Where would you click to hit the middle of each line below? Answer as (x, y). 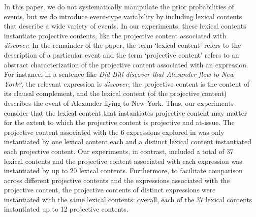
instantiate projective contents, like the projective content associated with (115, 35)
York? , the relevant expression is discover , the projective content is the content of (127, 83)
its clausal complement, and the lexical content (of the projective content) (115, 93)
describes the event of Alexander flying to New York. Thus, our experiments (119, 103)
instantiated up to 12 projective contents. (66, 209)
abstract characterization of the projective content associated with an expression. (126, 64)
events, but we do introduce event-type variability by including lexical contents (123, 16)
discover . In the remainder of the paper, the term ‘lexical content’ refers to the (123, 45)
